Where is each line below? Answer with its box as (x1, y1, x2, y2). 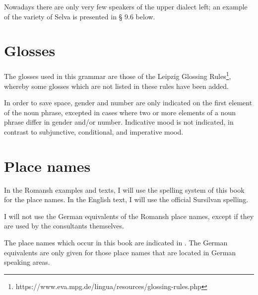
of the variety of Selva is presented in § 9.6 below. (4, 11, 155, 21)
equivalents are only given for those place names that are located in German (4, 247, 236, 257)
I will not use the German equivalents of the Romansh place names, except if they (4, 211, 254, 221)
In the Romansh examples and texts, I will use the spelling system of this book (4, 184, 245, 195)
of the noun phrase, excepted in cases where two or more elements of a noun (4, 107, 236, 117)
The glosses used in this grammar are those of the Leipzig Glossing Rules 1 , (4, 70, 231, 81)
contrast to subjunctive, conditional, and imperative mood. (4, 126, 184, 137)
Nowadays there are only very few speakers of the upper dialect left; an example (4, 1, 248, 11)
